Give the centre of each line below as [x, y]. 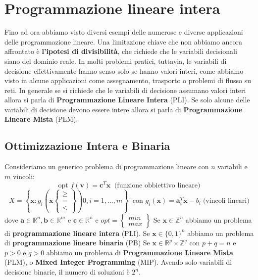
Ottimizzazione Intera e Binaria [87, 146]
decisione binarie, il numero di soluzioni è [67, 272]
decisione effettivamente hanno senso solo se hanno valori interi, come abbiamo [124, 70]
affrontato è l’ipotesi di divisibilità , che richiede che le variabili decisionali [121, 51]
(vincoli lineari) [226, 201]
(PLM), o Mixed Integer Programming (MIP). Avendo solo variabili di [118, 262]
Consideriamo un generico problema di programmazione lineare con [107, 166]
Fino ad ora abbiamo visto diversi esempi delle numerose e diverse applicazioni [124, 32]
